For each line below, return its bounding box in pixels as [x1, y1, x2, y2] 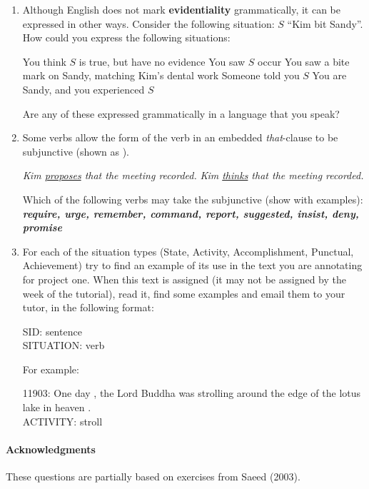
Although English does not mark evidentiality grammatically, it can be [22, 2, 341, 16]
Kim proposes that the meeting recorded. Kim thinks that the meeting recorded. [22, 168, 364, 183]
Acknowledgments [6, 441, 96, 456]
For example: [22, 361, 79, 376]
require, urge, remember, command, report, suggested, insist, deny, [22, 206, 359, 221]
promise [22, 220, 63, 235]
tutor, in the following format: [22, 300, 154, 315]
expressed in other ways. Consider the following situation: [22, 16, 275, 31]
